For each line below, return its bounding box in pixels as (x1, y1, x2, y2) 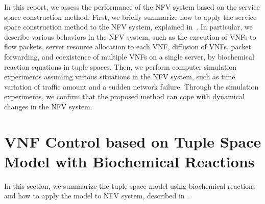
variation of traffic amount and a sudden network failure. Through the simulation (4, 81, 259, 92)
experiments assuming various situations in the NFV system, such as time (4, 71, 235, 82)
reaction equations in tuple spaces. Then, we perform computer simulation (4, 61, 237, 72)
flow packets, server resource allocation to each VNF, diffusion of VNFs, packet (4, 41, 251, 52)
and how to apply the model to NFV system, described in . (4, 190, 189, 201)
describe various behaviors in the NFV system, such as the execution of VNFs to (4, 31, 256, 42)
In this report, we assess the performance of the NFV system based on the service (4, 2, 260, 12)
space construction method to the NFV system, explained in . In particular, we (4, 21, 253, 32)
